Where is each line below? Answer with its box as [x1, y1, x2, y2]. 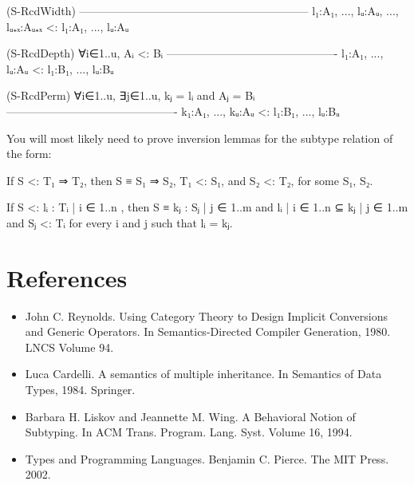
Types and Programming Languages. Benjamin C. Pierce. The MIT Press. [25, 450, 389, 467]
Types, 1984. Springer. [25, 381, 136, 398]
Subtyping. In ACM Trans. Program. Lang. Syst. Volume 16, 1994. [25, 424, 353, 440]
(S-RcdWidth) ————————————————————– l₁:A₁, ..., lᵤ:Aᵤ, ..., [6, 2, 399, 18]
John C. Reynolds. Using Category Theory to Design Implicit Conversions [25, 307, 388, 324]
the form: [6, 145, 52, 162]
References [6, 261, 128, 294]
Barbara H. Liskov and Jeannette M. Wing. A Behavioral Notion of [25, 408, 356, 424]
